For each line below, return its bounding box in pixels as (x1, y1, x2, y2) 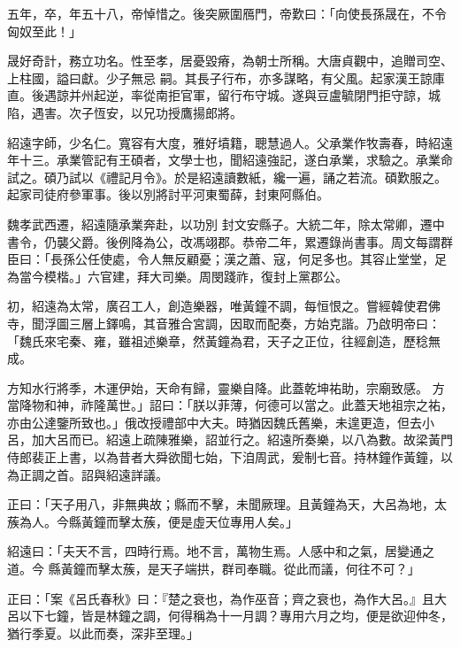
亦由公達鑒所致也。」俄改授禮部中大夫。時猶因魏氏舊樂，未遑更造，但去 (7, 413, 422, 431)
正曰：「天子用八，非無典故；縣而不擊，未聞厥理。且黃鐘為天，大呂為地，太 (7, 495, 447, 513)
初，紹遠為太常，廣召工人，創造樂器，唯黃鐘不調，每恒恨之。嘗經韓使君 (7, 297, 428, 315)
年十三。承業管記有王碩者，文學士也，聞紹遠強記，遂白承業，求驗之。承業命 (7, 150, 453, 169)
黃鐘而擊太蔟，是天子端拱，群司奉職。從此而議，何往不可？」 (60, 559, 420, 578)
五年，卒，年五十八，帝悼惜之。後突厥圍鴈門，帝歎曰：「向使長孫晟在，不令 (7, 4, 447, 22)
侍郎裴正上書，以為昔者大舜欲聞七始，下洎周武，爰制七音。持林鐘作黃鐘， (7, 448, 441, 467)
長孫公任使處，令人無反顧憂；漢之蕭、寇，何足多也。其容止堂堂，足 (50, 250, 447, 268)
